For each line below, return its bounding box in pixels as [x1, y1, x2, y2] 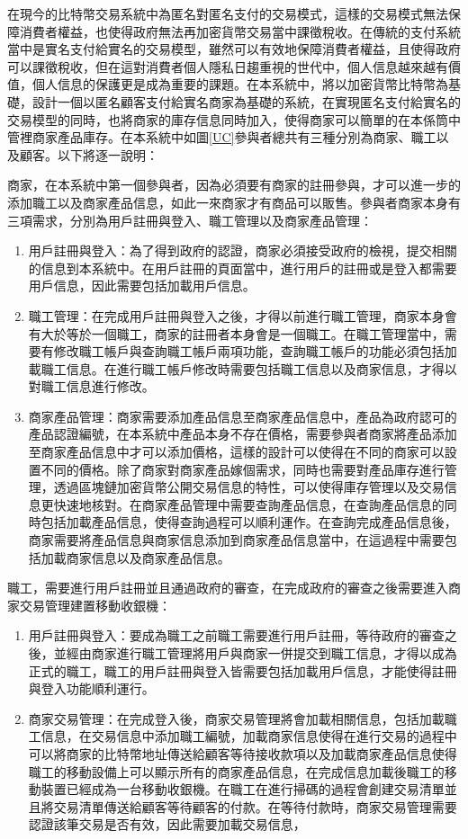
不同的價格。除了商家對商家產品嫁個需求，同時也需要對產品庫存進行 [40, 460, 445, 478]
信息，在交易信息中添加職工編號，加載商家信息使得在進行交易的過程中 [40, 727, 457, 745]
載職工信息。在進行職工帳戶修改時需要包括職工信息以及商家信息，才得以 [28, 359, 457, 378]
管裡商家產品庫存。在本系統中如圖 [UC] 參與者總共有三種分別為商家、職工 [7, 128, 436, 147]
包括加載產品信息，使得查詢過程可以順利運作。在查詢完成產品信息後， [40, 513, 457, 531]
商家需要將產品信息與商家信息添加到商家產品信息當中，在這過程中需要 [28, 531, 445, 549]
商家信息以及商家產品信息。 [66, 548, 230, 567]
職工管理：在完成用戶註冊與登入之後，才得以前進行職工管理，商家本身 [28, 306, 445, 325]
